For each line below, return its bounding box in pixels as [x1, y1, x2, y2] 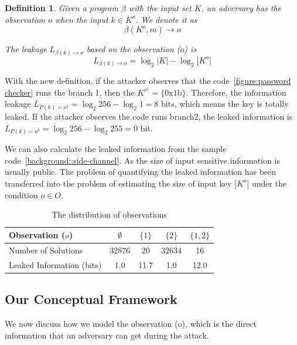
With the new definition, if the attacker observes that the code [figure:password [5, 75, 291, 87]
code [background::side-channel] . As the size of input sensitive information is [5, 154, 280, 166]
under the [251, 177, 287, 189]
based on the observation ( [86, 43, 180, 55]
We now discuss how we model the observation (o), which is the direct [5, 317, 257, 330]
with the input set [128, 2, 192, 13]
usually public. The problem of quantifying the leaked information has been [5, 165, 276, 178]
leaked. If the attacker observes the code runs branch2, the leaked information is [5, 110, 293, 122]
